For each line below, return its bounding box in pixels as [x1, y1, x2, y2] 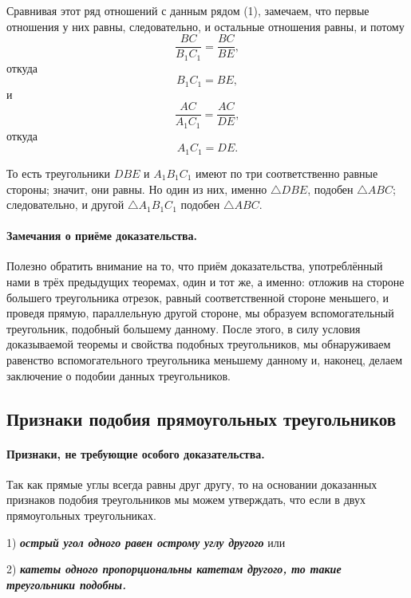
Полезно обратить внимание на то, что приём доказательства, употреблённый [6, 258, 383, 274]
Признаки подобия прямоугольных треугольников [6, 406, 397, 431]
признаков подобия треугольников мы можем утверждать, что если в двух [6, 491, 366, 508]
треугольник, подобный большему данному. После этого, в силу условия [6, 320, 361, 336]
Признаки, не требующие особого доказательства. [6, 445, 265, 462]
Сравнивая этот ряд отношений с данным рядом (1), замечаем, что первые [6, 2, 370, 18]
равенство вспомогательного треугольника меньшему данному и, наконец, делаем [6, 352, 403, 368]
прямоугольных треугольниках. [6, 507, 156, 523]
